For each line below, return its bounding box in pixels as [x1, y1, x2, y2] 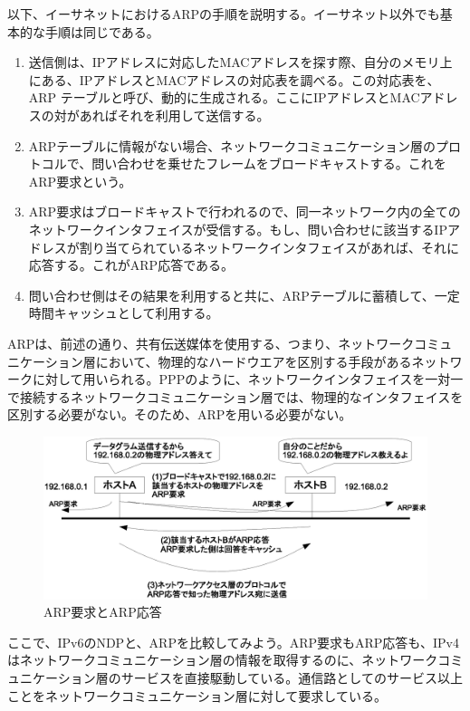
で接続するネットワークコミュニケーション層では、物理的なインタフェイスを [7, 387, 464, 406]
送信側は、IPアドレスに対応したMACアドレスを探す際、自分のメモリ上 [28, 53, 453, 72]
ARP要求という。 [28, 171, 132, 190]
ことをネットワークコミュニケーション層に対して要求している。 [7, 686, 387, 705]
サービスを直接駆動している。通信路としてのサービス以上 [120, 668, 463, 687]
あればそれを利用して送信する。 [79, 105, 270, 124]
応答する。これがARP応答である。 [28, 255, 234, 274]
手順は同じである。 [44, 22, 159, 41]
